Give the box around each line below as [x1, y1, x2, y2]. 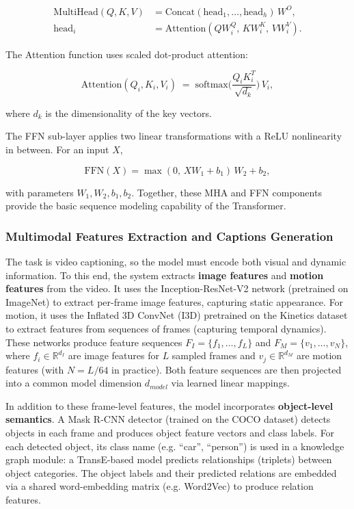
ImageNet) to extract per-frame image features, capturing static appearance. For [5, 294, 344, 309]
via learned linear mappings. [171, 376, 290, 390]
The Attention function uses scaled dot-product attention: [5, 47, 248, 61]
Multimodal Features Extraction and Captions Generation [5, 227, 333, 244]
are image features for [68, 348, 159, 363]
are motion [296, 348, 342, 363]
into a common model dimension [5, 376, 142, 390]
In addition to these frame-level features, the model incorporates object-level [5, 398, 333, 413]
